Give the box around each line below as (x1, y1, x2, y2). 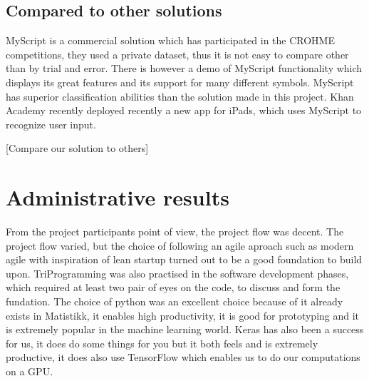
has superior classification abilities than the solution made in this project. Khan (6, 88, 354, 103)
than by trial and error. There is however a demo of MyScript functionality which (6, 61, 363, 76)
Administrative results (6, 183, 229, 212)
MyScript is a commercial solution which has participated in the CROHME (6, 33, 335, 48)
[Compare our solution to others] (6, 141, 149, 156)
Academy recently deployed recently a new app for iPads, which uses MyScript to (6, 103, 362, 118)
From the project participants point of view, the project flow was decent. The (6, 224, 344, 239)
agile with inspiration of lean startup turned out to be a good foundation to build (6, 252, 363, 267)
